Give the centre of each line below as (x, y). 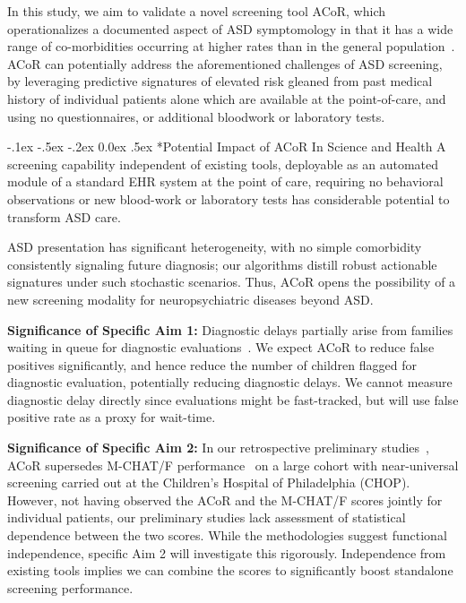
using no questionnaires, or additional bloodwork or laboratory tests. (196, 116)
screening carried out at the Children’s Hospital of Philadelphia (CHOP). (209, 482)
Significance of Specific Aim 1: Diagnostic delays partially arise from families (230, 329)
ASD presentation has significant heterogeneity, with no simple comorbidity (215, 247)
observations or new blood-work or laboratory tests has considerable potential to (229, 198)
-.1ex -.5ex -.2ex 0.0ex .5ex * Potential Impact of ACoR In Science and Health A (227, 146)
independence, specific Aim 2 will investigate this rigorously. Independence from (227, 552)
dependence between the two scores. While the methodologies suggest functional (227, 535)
